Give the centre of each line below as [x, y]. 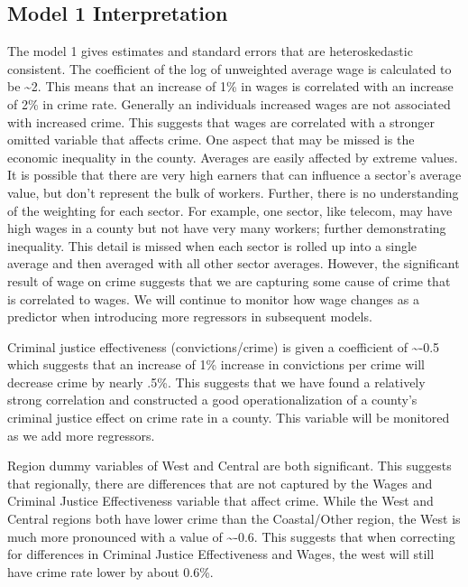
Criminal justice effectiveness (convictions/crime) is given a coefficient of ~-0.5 [224, 346]
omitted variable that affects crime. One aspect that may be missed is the [211, 140]
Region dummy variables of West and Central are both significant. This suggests [229, 466]
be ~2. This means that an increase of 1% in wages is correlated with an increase [230, 86]
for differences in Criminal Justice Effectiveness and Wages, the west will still [221, 554]
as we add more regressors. [81, 435]
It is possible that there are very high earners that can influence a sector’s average [234, 175]
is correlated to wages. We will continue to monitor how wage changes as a [213, 298]
